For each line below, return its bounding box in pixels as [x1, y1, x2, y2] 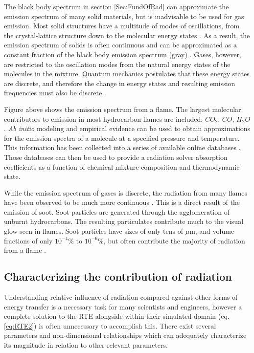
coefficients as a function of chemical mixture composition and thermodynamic [4, 161, 240, 172]
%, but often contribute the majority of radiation [98, 235, 245, 245]
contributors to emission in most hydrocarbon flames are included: [4, 113, 203, 124]
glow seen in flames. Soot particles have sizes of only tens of [4, 226, 184, 236]
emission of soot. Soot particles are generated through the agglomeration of [4, 206, 230, 217]
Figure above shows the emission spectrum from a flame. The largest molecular [4, 104, 241, 114]
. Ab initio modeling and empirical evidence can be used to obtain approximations [4, 123, 251, 133]
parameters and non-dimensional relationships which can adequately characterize [4, 330, 247, 340]
